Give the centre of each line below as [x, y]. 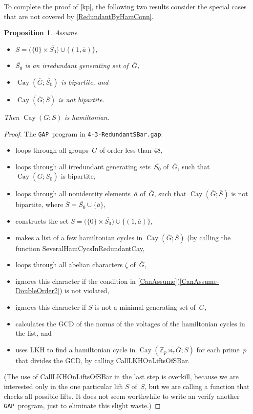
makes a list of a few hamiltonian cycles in [79, 237]
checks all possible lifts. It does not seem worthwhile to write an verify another [122, 396]
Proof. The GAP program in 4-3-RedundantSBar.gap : [84, 133]
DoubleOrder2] [37, 290]
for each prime [218, 349]
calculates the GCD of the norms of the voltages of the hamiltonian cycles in [130, 323]
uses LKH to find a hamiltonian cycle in [75, 349]
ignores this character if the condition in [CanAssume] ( [97, 281]
